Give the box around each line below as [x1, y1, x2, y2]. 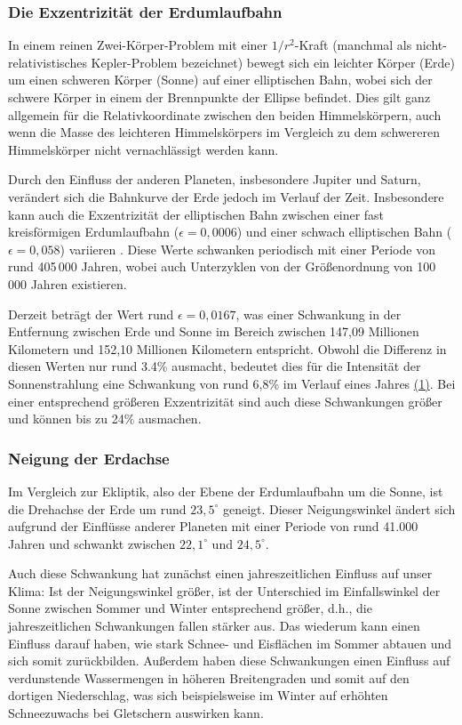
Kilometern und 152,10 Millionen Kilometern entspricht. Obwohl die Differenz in [8, 339, 447, 358]
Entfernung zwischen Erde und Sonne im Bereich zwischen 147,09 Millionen [8, 322, 419, 341]
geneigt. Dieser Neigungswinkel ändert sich [222, 499, 456, 518]
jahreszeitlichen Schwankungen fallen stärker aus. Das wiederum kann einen [8, 616, 420, 635]
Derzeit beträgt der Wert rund [8, 304, 174, 323]
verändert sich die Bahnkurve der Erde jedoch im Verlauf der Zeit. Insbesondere [8, 187, 444, 205]
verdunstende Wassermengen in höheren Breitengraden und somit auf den [8, 668, 410, 687]
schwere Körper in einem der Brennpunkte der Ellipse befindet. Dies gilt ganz [8, 88, 431, 106]
